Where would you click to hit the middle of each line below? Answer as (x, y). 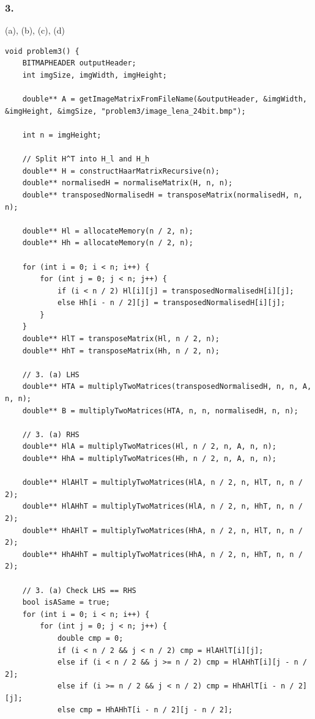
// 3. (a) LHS (51, 374)
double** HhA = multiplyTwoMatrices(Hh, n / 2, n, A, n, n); (149, 459)
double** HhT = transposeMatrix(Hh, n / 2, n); (121, 351)
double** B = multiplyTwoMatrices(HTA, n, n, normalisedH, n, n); (160, 411)
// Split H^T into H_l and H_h (86, 159)
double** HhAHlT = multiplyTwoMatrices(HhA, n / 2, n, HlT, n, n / (162, 530)
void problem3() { (42, 51)
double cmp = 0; (90, 638)
